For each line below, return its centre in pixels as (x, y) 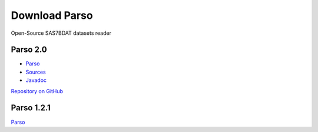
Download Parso (52, 15)
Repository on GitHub (37, 91)
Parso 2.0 (29, 50)
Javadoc (36, 80)
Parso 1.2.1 (31, 108)
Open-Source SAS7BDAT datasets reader (61, 33)
